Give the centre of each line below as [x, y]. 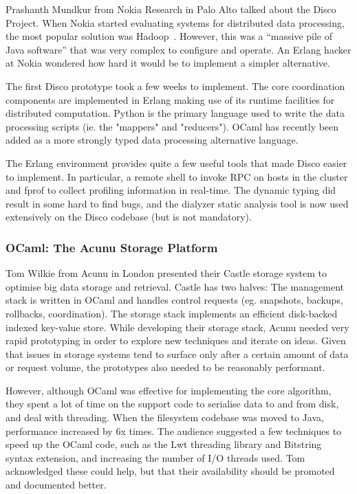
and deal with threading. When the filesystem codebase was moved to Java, [165, 417]
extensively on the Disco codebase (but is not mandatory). [129, 217]
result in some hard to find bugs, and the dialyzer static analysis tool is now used [177, 203]
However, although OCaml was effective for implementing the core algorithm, [169, 390]
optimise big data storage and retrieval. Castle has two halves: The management [175, 286]
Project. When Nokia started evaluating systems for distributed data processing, [175, 22]
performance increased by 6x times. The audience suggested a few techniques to [174, 430]
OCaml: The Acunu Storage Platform [112, 247]
